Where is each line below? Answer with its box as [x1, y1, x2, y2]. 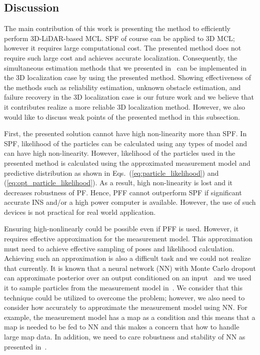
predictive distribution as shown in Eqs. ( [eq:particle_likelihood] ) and [4, 167, 219, 178]
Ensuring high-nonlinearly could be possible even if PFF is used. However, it [4, 223, 239, 234]
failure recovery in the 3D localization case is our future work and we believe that [4, 92, 254, 102]
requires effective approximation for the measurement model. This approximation [4, 233, 253, 244]
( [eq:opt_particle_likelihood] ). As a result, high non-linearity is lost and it [4, 177, 233, 188]
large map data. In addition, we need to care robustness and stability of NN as [4, 331, 245, 342]
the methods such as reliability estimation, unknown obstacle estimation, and [4, 82, 241, 92]
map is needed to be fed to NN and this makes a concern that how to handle [4, 321, 239, 332]
